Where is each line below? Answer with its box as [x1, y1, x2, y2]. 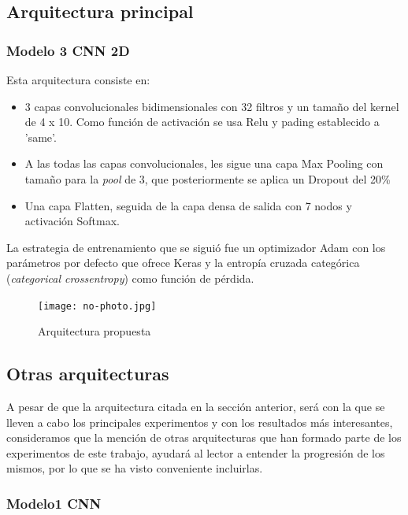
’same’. [24, 128, 57, 145]
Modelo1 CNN [6, 493, 102, 513]
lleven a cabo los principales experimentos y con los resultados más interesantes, [6, 413, 393, 430]
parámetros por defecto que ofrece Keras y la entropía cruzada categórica [6, 254, 360, 271]
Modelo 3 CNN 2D [6, 40, 130, 60]
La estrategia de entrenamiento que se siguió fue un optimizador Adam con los [6, 239, 386, 255]
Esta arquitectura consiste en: [6, 72, 150, 87]
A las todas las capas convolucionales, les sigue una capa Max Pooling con [24, 155, 384, 172]
